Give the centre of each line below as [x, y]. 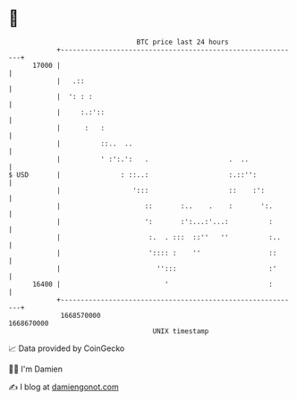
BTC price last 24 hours [182, 42]
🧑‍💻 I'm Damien [36, 369]
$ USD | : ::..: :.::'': [132, 175]
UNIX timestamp [181, 331]
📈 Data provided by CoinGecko [67, 348]
